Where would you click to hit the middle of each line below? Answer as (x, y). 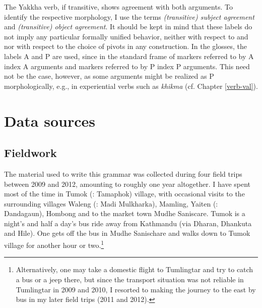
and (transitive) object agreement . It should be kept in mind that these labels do (128, 27)
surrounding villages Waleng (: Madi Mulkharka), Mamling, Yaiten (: (111, 203)
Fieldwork (30, 153)
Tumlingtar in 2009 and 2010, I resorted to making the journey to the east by (136, 289)
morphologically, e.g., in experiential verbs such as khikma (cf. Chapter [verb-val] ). (131, 86)
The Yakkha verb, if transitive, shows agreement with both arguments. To (118, 7)
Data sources (50, 120)
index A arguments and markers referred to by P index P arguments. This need (127, 66)
